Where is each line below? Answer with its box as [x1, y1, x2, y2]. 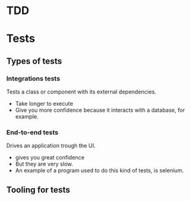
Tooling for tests [6, 185, 70, 195]
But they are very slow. [15, 160, 73, 168]
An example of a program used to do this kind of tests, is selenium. [15, 167, 184, 174]
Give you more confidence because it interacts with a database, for [15, 106, 185, 114]
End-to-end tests [6, 128, 59, 136]
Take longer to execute [15, 100, 73, 108]
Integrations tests [6, 74, 61, 82]
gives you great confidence [15, 154, 84, 161]
